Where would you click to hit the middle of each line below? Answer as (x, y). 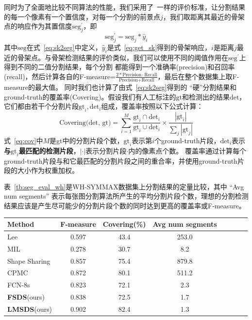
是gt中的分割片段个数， (87, 141)
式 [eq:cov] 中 (24, 141)
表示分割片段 (106, 150)
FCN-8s (19, 285)
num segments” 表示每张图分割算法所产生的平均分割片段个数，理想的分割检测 (126, 196)
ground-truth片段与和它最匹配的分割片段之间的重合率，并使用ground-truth (121, 160)
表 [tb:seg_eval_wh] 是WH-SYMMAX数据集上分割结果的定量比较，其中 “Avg (124, 186)
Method (21, 224)
